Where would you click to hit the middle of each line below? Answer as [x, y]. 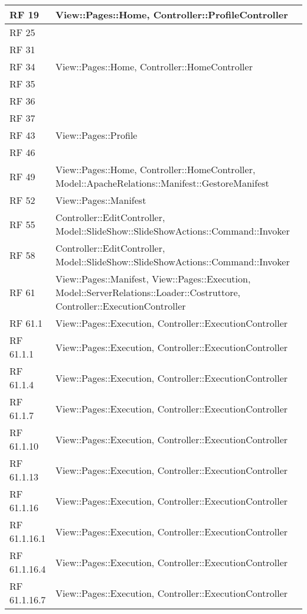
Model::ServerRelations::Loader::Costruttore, [148, 292]
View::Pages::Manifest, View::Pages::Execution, [153, 279]
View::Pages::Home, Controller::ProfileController [172, 14]
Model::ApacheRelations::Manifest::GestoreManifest [162, 183]
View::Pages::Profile [97, 135]
